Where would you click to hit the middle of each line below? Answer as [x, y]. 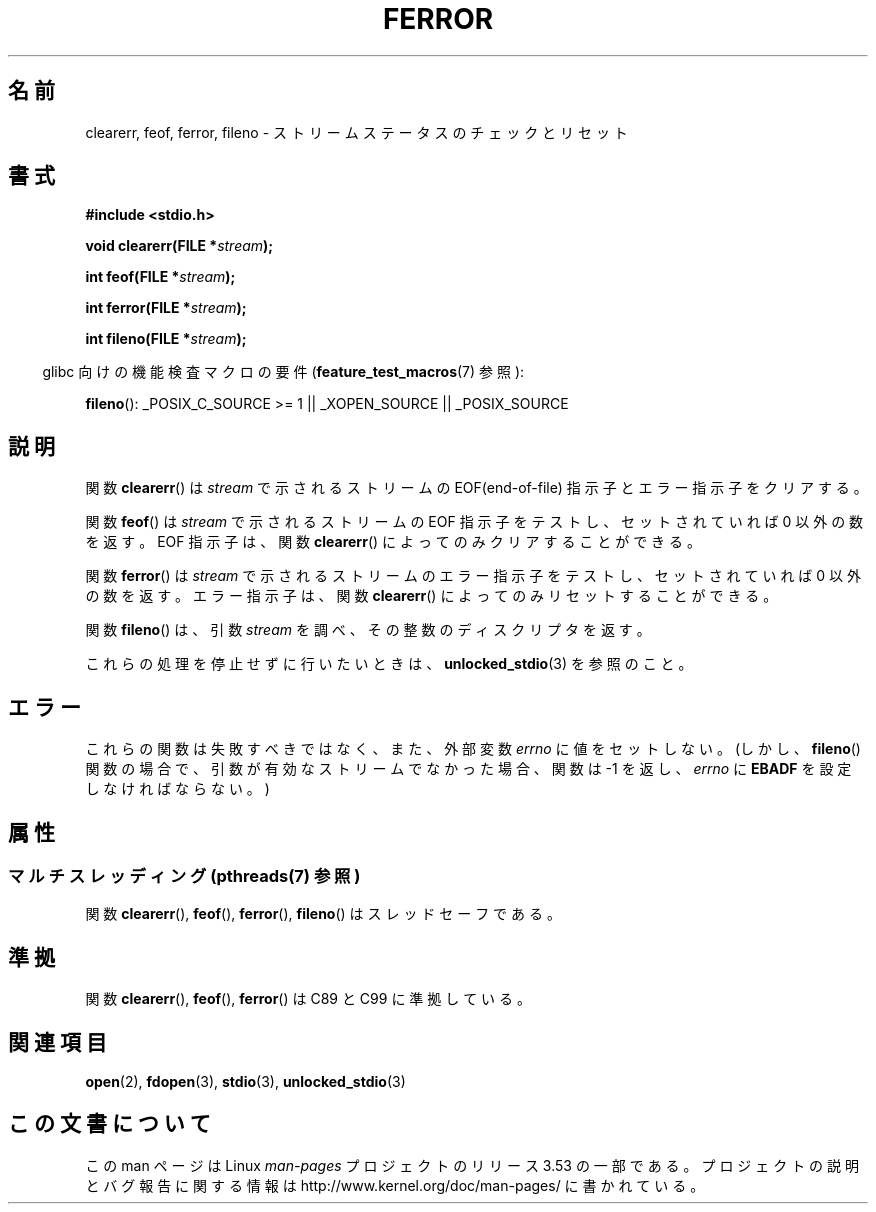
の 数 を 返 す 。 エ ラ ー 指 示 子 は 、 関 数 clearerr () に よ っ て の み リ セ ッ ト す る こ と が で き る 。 [431, 596]
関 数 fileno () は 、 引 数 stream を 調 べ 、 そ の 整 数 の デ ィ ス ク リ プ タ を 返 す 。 [368, 630]
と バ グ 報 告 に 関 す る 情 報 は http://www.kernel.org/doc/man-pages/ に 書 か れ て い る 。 [395, 1185]
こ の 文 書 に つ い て [109, 1124]
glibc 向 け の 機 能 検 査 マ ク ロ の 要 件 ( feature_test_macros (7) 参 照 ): [283, 372]
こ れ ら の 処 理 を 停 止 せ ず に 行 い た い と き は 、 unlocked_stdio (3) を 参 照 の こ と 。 [389, 664]
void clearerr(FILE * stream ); [179, 246]
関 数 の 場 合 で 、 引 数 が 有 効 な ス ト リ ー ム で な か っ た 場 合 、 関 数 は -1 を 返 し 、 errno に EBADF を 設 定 [468, 769]
